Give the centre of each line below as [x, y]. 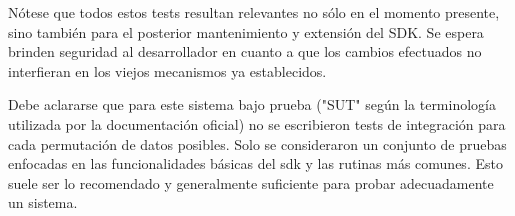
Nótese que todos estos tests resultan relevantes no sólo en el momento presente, [254, 12]
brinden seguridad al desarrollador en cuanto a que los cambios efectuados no [245, 51]
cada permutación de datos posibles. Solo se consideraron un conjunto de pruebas [257, 143]
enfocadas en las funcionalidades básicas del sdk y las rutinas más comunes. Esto [255, 163]
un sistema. [43, 202]
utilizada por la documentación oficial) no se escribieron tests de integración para [257, 123]
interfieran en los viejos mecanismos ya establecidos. [167, 70]
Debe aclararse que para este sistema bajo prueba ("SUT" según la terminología [252, 104]
